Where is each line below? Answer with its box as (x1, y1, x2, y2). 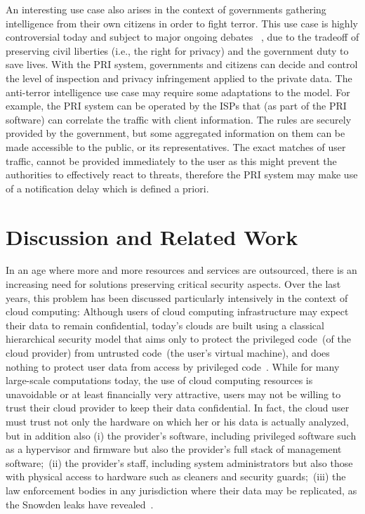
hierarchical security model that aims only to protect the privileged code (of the (6, 331, 351, 346)
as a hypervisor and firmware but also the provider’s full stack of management (6, 442, 342, 456)
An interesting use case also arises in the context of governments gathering (6, 2, 326, 16)
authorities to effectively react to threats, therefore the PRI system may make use (6, 167, 358, 182)
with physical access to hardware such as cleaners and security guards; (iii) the (6, 469, 346, 484)
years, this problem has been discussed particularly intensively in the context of (6, 290, 348, 305)
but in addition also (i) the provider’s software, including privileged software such (6, 428, 357, 442)
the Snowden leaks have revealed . (6, 496, 154, 511)
